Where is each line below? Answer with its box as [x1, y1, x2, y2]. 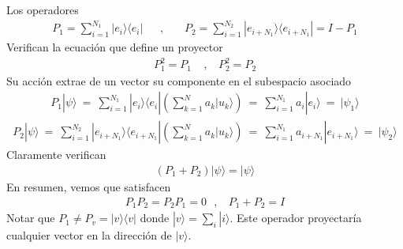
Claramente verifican [6, 146, 106, 163]
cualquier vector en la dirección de [6, 227, 172, 243]
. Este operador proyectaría [229, 209, 362, 226]
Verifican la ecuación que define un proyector [6, 39, 223, 55]
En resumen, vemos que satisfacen [6, 178, 171, 194]
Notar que [6, 209, 55, 226]
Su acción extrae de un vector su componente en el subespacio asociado [6, 72, 352, 89]
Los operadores [6, 2, 79, 17]
